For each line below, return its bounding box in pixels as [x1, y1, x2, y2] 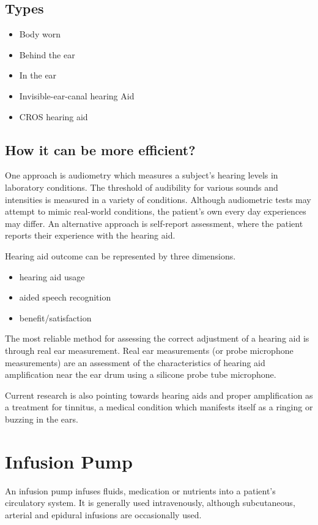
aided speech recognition [19, 291, 111, 304]
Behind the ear [19, 48, 75, 61]
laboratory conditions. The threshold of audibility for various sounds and [5, 180, 278, 193]
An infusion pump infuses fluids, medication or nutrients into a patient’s [5, 484, 276, 497]
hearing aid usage [19, 270, 85, 283]
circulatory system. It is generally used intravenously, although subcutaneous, [5, 496, 295, 509]
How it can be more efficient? [5, 140, 196, 159]
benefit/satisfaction [19, 311, 92, 324]
